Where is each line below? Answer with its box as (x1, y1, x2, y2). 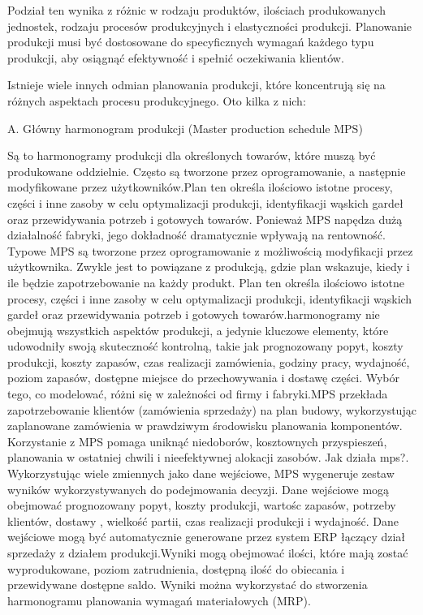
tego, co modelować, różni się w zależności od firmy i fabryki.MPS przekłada (7, 385, 388, 402)
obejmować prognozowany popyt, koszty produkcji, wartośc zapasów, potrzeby (7, 497, 396, 514)
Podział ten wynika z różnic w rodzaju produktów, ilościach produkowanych (7, 2, 386, 18)
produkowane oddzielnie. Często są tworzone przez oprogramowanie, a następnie (7, 162, 406, 179)
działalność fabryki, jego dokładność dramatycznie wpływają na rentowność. (7, 226, 386, 243)
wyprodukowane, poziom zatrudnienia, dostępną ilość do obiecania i (7, 560, 345, 577)
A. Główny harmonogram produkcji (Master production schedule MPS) (7, 119, 363, 136)
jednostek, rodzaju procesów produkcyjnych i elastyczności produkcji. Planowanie (7, 17, 412, 34)
